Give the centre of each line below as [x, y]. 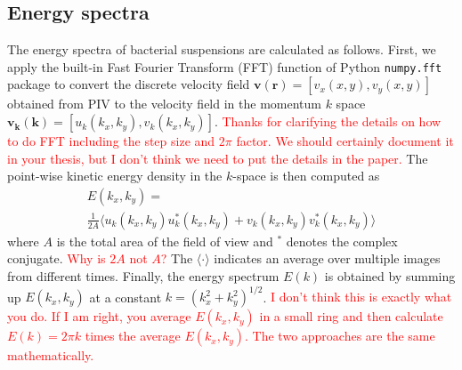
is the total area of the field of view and [165, 241]
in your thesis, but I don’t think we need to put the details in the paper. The [218, 158]
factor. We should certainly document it [345, 141]
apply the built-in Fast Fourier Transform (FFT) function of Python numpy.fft [225, 66]
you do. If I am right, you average [99, 316]
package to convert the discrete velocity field [129, 84]
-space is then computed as [306, 176]
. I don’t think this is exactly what [357, 297]
